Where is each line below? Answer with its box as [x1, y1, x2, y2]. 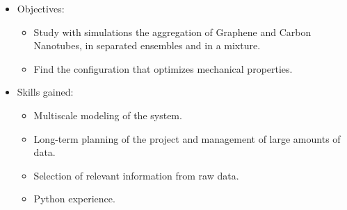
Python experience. [33, 191, 115, 206]
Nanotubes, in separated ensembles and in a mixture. [33, 38, 261, 53]
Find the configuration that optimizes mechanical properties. [33, 61, 293, 76]
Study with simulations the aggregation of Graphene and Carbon [33, 24, 312, 39]
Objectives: [17, 1, 65, 15]
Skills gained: [17, 85, 74, 99]
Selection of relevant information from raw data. [33, 168, 239, 182]
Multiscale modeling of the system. [33, 107, 182, 122]
